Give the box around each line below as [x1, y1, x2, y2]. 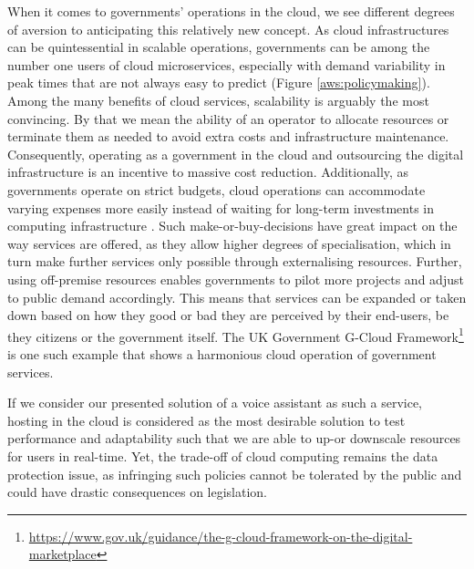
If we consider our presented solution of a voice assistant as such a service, [7, 393, 422, 412]
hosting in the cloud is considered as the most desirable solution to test [7, 410, 406, 429]
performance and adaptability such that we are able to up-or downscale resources [7, 429, 461, 448]
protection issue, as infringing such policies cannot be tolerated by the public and [7, 464, 462, 483]
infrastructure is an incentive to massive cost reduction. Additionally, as [7, 162, 409, 181]
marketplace [28, 544, 97, 564]
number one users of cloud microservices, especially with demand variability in [7, 55, 446, 74]
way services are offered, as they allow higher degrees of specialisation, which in [7, 233, 451, 253]
